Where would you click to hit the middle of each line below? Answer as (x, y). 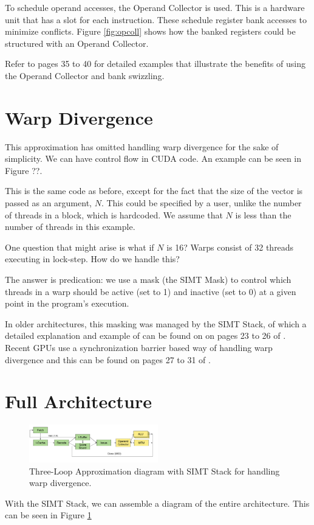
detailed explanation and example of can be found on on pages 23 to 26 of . (145, 336)
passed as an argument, (48, 203)
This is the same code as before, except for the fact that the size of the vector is (154, 191)
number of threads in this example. (70, 227)
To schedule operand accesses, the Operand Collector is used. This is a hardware (155, 7)
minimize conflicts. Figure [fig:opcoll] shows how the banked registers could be (150, 31)
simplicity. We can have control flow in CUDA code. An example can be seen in (153, 158)
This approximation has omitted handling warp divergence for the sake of (142, 146)
